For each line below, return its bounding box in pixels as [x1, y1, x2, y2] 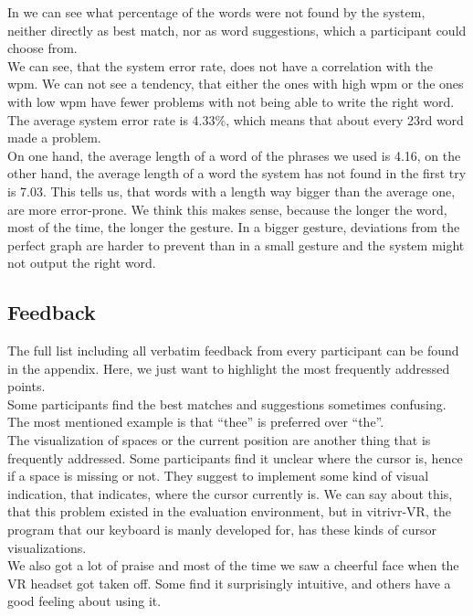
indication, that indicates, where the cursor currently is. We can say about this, [7, 483, 453, 503]
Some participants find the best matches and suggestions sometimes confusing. [7, 394, 447, 413]
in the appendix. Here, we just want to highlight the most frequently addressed [7, 358, 450, 377]
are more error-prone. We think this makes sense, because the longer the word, [7, 199, 447, 218]
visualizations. [7, 537, 87, 557]
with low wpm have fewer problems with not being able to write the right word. [7, 91, 455, 111]
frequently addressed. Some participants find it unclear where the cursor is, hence [7, 448, 463, 467]
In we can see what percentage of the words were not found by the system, [7, 3, 426, 21]
